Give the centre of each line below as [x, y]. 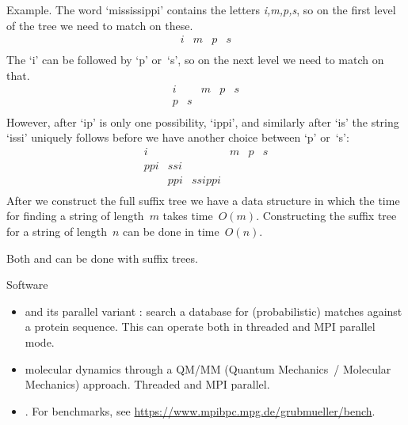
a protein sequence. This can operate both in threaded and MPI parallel [200, 326]
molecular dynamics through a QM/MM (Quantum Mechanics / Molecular [208, 368]
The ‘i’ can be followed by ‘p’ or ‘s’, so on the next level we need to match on [195, 60]
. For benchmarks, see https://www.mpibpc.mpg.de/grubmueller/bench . [200, 410]
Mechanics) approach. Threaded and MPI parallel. [147, 384]
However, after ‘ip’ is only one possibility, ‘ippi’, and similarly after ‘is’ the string [203, 121]
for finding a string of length [75, 216]
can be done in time [171, 231]
